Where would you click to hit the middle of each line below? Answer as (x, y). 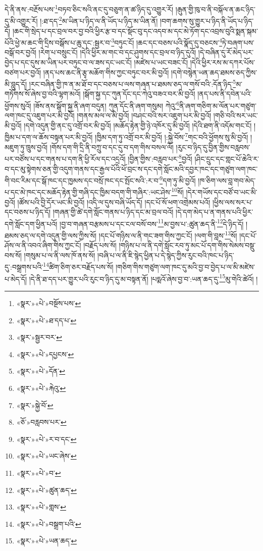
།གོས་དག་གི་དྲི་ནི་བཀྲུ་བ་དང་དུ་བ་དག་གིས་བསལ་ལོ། (112, 147)
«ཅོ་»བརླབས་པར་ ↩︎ (41, 422)
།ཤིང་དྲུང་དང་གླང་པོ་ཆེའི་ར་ (227, 158)
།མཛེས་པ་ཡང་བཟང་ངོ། (161, 62)
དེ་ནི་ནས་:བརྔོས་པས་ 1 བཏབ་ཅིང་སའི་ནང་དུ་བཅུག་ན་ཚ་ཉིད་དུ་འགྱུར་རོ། (89, 8)
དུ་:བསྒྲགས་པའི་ (24, 267)
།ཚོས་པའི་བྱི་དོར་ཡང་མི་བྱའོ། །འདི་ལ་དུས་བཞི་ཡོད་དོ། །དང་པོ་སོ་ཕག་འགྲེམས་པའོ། (114, 202)
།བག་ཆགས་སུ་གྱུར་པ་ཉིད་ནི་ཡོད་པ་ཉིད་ (207, 20)
